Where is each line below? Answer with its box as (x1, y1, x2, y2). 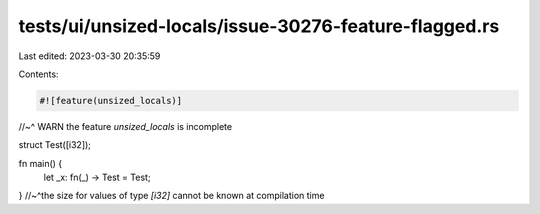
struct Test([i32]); (18, 139, 92, 151)
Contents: (18, 68, 59, 80)
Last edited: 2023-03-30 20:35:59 (18, 50, 161, 62)
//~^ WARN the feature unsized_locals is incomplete (18, 120, 233, 132)
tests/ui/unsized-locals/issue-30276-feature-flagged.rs (18, 15, 500, 37)
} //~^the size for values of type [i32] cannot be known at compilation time (18, 190, 325, 202)
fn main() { (18, 157, 63, 169)
